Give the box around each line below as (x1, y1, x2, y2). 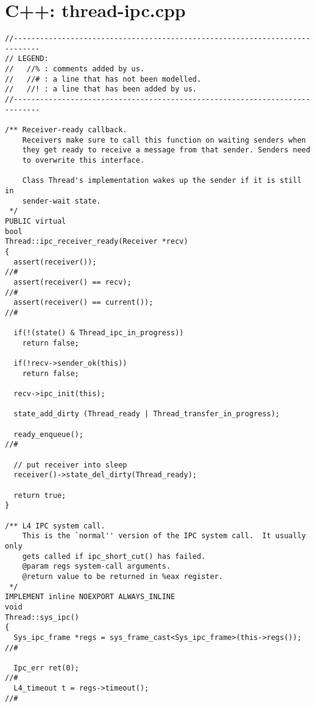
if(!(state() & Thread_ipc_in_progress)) (13, 329, 184, 338)
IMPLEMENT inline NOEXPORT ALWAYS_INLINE (5, 592, 175, 602)
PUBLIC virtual (5, 216, 66, 226)
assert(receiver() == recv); (13, 277, 132, 286)
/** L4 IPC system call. (5, 521, 105, 530)
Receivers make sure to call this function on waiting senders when (22, 135, 306, 144)
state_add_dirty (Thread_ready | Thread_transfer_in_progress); (13, 410, 280, 419)
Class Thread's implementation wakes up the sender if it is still (22, 176, 302, 185)
